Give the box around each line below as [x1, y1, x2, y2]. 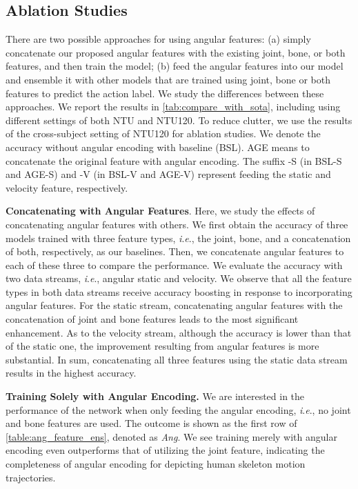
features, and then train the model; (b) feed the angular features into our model [6, 59, 344, 73]
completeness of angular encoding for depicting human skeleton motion [6, 457, 306, 471]
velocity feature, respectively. [6, 180, 128, 194]
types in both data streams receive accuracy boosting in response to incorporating [6, 284, 352, 299]
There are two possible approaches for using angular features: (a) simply [6, 32, 311, 46]
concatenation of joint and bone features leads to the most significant [6, 312, 299, 326]
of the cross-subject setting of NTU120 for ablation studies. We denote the [6, 126, 321, 141]
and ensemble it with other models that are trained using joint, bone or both [6, 72, 330, 86]
